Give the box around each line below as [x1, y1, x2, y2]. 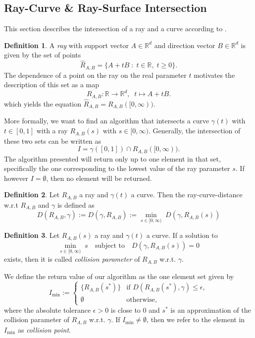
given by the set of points [4, 50, 81, 60]
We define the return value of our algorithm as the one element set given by [4, 271, 234, 281]
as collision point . [17, 324, 71, 335]
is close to [110, 304, 141, 315]
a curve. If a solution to [146, 230, 218, 240]
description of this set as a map [4, 79, 100, 90]
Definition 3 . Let [4, 230, 60, 240]
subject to [95, 242, 125, 249]
